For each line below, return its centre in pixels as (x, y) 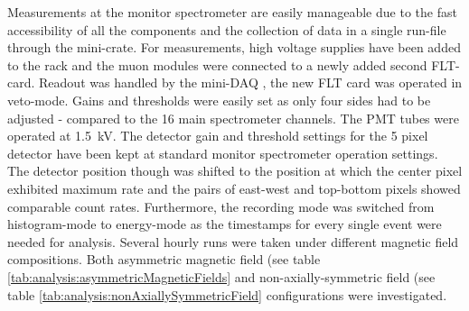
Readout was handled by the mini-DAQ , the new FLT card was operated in (251, 82)
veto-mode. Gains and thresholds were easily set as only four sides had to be (219, 100)
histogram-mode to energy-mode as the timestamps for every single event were (225, 224)
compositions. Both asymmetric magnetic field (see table (164, 259)
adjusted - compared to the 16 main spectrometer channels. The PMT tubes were (233, 118)
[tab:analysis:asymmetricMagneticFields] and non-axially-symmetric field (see (221, 276)
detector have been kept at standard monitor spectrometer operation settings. (223, 153)
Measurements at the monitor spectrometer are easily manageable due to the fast (232, 12)
